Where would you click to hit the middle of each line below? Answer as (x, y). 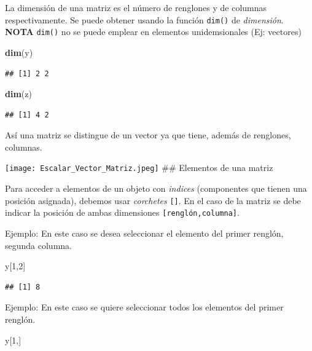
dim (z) (18, 94)
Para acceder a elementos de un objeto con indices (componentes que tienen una (156, 188)
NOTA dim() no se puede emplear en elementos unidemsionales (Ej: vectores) (153, 32)
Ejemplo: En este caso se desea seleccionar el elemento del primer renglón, (144, 233)
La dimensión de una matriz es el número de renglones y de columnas (136, 7)
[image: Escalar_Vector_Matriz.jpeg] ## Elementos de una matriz (139, 168)
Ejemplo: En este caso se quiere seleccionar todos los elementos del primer (144, 307)
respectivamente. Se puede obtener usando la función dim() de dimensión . (144, 19)
